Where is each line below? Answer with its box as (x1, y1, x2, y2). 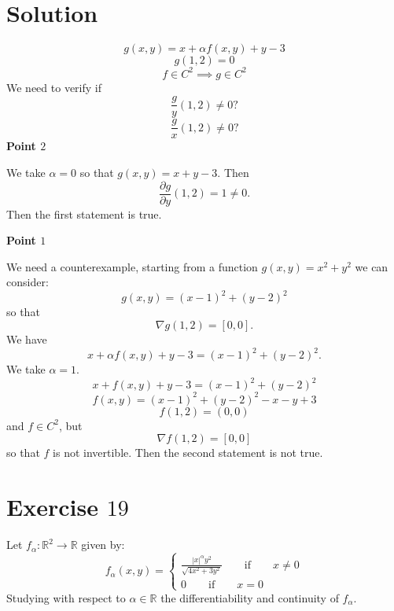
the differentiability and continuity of (160, 589, 339, 605)
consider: (6, 274, 49, 290)
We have (6, 331, 47, 348)
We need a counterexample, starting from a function (6, 258, 258, 274)
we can (355, 258, 388, 274)
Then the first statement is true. (6, 205, 162, 222)
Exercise (6, 491, 98, 523)
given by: (81, 536, 125, 553)
